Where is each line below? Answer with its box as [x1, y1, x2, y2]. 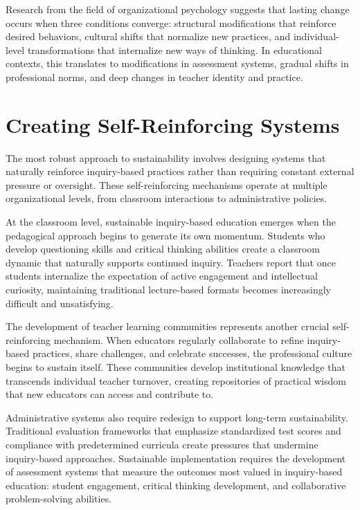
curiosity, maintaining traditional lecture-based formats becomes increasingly [6, 282, 331, 297]
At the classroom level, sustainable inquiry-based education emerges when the [6, 215, 336, 229]
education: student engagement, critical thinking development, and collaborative [6, 477, 346, 492]
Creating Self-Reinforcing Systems [6, 110, 340, 138]
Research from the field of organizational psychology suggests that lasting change [6, 2, 350, 16]
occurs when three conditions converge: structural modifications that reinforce [6, 15, 336, 30]
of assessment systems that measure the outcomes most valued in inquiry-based [6, 464, 343, 479]
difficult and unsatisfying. [6, 295, 114, 310]
